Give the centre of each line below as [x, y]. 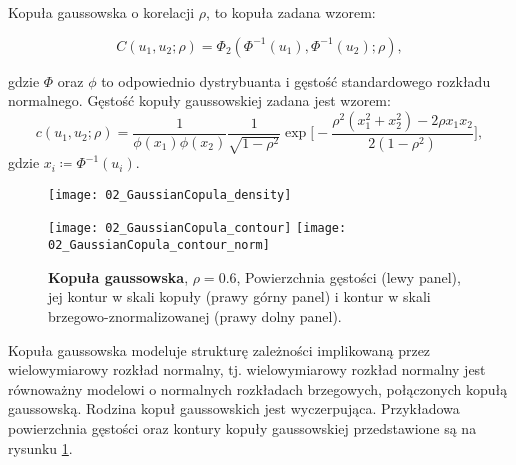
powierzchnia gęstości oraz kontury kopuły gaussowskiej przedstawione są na [242, 427]
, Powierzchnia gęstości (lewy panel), [348, 276]
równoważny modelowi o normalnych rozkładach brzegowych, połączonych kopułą [258, 388]
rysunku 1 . [40, 447]
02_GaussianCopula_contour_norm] [159, 245]
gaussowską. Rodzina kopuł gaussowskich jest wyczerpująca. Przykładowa [234, 408]
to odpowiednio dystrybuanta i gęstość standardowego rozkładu [296, 80]
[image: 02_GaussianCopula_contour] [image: [197, 228]
